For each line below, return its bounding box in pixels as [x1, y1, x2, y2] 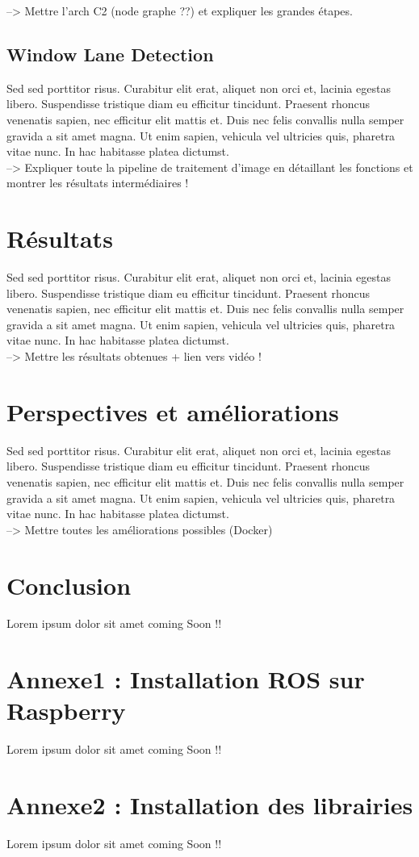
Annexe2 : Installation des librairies [6, 788, 413, 821]
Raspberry [6, 694, 126, 727]
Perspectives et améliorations [6, 395, 339, 428]
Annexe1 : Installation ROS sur [6, 663, 365, 696]
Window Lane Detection [6, 41, 214, 66]
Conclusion [6, 568, 132, 601]
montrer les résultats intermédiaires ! [6, 174, 189, 191]
